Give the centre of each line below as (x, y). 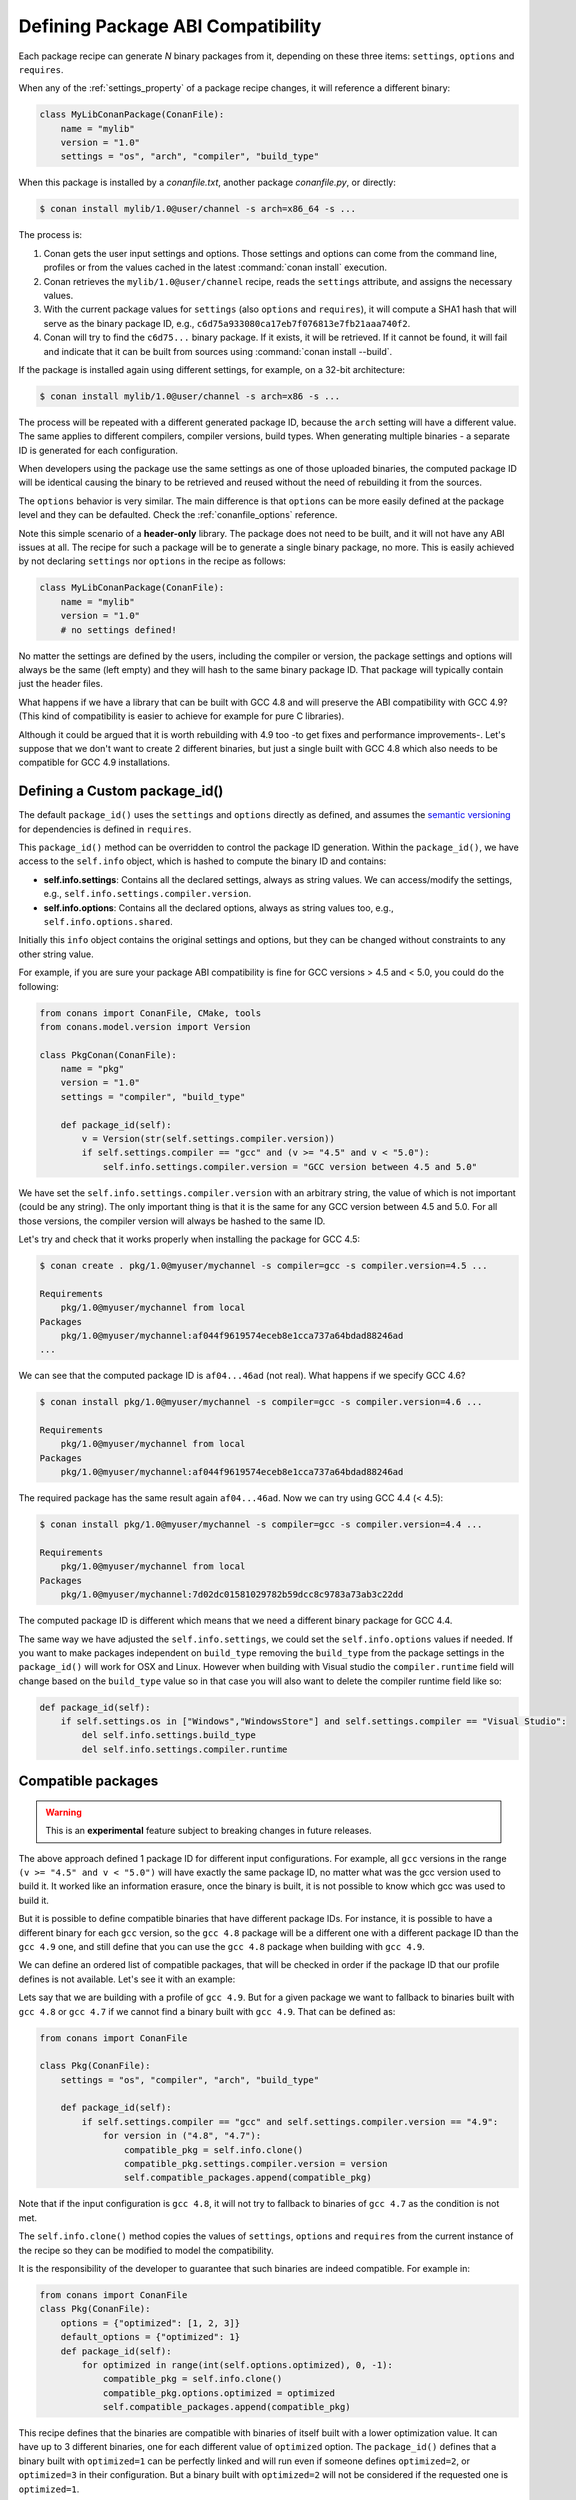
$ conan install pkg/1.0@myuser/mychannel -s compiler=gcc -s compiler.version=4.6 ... (261, 1402)
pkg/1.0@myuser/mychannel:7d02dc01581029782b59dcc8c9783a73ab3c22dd (232, 1594)
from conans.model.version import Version (145, 1026)
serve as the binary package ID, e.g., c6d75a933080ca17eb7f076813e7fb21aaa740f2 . (227, 323)
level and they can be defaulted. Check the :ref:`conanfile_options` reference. (178, 515)
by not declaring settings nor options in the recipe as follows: (152, 561)
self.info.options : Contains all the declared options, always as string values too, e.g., (218, 907)
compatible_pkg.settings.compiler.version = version (255, 2164)
